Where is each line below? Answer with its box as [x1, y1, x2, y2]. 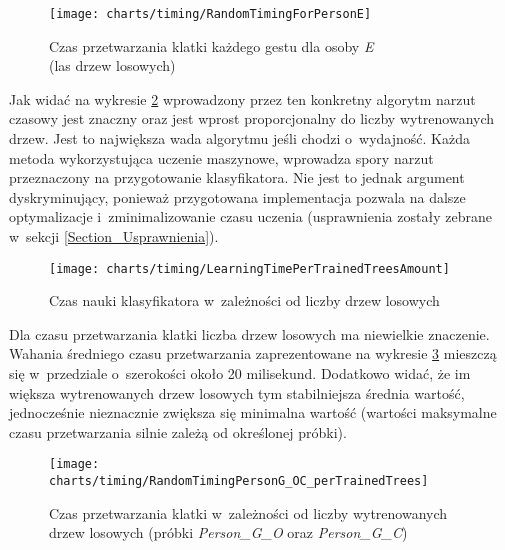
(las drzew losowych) [49, 55, 176, 76]
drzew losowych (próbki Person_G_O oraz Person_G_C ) [49, 522, 408, 543]
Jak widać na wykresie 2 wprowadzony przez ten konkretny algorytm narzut [9, 88, 476, 109]
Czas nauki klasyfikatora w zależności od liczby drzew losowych [49, 290, 440, 311]
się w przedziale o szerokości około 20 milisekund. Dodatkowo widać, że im [9, 363, 471, 384]
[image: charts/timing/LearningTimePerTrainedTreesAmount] [49, 261, 450, 276]
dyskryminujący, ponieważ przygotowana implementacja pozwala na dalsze [9, 186, 466, 207]
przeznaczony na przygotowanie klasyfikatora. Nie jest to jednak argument [9, 167, 465, 188]
